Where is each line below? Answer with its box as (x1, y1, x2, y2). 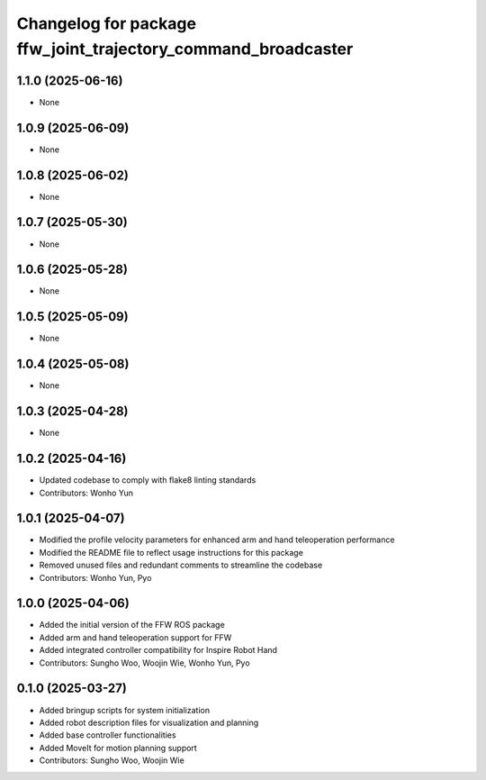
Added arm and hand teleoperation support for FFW (39, 631, 232, 643)
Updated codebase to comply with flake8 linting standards (39, 475, 256, 485)
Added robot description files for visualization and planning (39, 717, 259, 728)
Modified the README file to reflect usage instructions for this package (39, 547, 303, 558)
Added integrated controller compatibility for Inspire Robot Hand (39, 645, 278, 656)
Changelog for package (16, 14, 197, 33)
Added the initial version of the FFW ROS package (39, 620, 225, 630)
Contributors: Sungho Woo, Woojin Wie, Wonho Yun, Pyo (39, 658, 251, 668)
